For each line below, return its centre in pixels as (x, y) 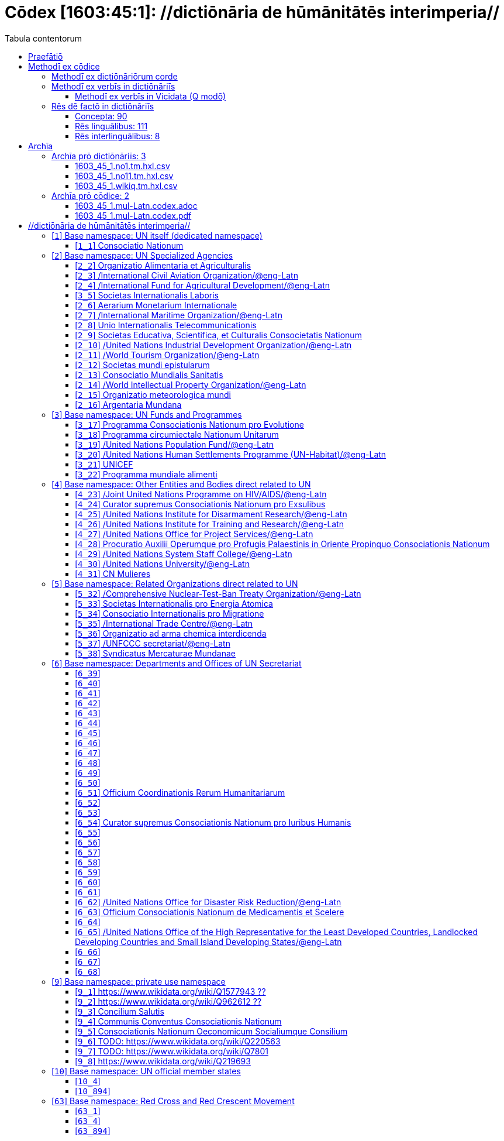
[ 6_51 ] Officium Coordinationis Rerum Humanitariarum (180, 792)
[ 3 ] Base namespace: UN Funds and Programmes (147, 414)
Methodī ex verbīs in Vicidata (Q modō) (151, 96)
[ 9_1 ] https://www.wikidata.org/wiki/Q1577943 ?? (170, 991)
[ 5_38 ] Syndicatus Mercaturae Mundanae (155, 653)
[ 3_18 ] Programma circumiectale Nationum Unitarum (177, 434)
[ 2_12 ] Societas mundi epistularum (142, 365)
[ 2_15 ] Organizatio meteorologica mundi (153, 394)
